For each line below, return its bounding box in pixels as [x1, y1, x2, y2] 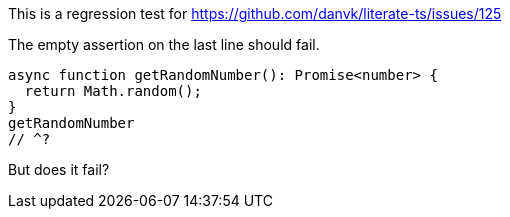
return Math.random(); [24, 83, 202, 99]
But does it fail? [8, 161, 110, 178]
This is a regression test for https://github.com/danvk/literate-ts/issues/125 [8, 5, 502, 22]
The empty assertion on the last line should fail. [8, 36, 320, 53]
